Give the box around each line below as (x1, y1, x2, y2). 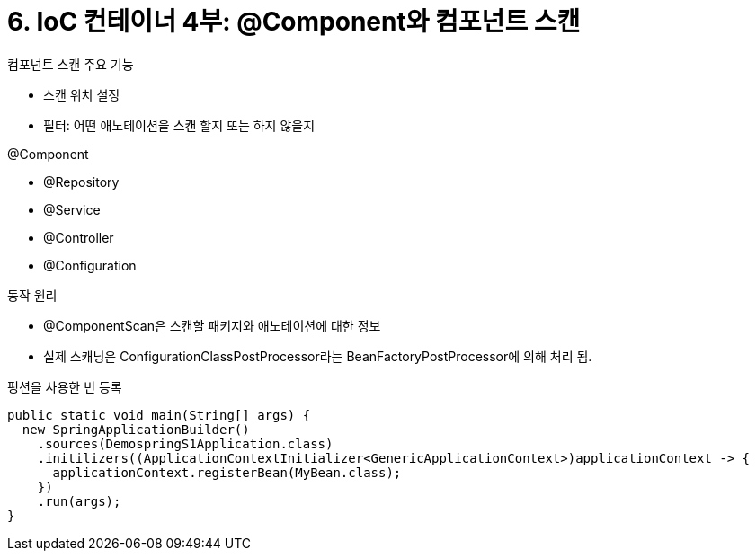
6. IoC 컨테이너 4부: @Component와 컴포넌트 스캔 (7, 6, 581, 37)
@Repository (43, 173, 120, 190)
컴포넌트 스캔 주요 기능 (7, 56, 134, 72)
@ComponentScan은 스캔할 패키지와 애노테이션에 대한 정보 (43, 317, 381, 333)
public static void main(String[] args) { (7, 407, 311, 422)
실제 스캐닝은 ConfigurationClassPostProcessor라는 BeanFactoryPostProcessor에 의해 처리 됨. (43, 348, 592, 364)
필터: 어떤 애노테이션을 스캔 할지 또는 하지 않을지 (43, 117, 316, 133)
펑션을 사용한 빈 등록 (7, 378, 122, 394)
